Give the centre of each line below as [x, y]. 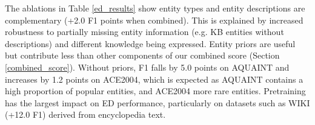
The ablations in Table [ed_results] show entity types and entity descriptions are [155, 8]
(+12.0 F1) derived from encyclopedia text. [85, 114]
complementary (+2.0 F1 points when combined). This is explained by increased [154, 20]
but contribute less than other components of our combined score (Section [142, 55]
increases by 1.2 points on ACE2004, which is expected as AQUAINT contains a [154, 79]
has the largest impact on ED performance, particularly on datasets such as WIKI [157, 102]
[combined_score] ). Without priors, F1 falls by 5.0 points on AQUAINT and [147, 67]
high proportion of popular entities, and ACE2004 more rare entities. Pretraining [155, 91]
